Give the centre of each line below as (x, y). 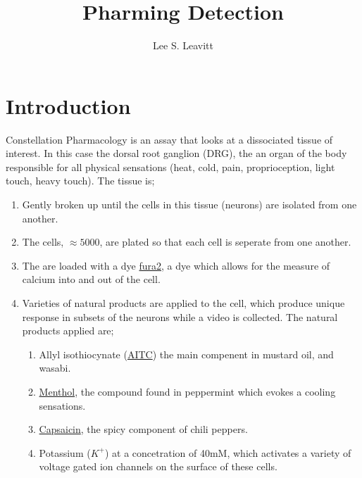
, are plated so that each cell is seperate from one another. (225, 242)
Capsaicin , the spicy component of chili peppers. (143, 429)
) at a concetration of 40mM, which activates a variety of (228, 452)
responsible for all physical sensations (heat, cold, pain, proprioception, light (170, 166)
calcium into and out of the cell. (91, 279)
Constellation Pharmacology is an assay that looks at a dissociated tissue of (169, 139)
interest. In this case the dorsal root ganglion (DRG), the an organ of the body (176, 153)
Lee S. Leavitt (183, 45)
